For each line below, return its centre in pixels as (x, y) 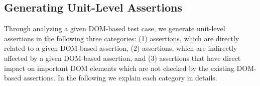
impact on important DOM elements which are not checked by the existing (119, 68)
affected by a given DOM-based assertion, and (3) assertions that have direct (122, 58)
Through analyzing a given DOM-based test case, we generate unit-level (115, 28)
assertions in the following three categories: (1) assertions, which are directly (122, 38)
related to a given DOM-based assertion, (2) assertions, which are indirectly (121, 48)
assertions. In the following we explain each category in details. (120, 78)
